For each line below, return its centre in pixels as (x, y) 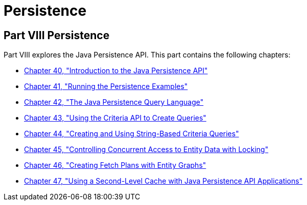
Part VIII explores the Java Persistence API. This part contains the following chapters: (147, 55)
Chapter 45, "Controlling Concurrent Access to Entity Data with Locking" (146, 150)
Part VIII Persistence (57, 35)
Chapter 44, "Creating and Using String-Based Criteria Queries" (132, 134)
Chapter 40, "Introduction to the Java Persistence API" (116, 71)
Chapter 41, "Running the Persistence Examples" (106, 86)
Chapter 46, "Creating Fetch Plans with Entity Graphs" (115, 165)
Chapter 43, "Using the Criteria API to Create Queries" (115, 118)
